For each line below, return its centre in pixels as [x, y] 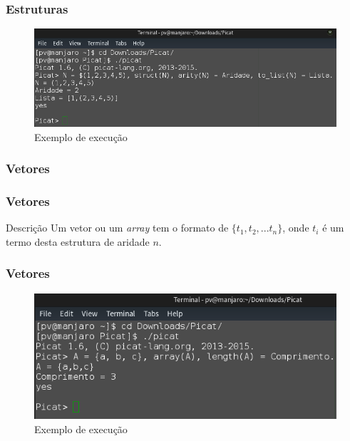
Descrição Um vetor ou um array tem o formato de [117, 228]
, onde [296, 228]
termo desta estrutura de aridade [78, 241]
